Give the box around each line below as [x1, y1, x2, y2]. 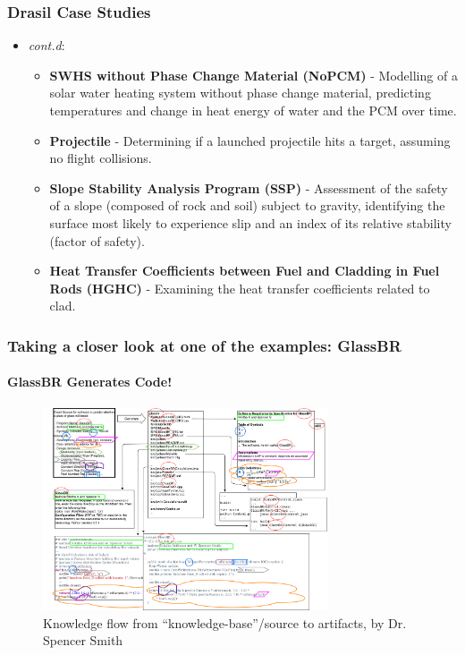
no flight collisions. [49, 149, 152, 167]
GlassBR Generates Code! [7, 372, 173, 391]
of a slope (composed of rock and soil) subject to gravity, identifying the [49, 196, 445, 215]
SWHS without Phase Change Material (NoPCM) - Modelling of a [49, 65, 458, 84]
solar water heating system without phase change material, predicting [49, 83, 431, 102]
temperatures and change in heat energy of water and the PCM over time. [49, 101, 457, 119]
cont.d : [28, 36, 65, 55]
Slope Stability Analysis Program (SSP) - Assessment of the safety [49, 178, 448, 197]
